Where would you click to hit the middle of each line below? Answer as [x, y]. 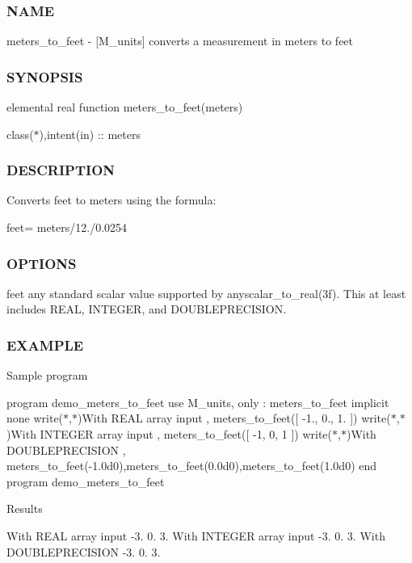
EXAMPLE [45, 345]
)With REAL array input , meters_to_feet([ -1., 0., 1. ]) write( [234, 418]
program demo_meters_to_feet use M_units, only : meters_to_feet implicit [198, 402]
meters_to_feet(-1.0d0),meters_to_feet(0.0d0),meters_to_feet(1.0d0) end [192, 466]
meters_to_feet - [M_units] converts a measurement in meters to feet [180, 41]
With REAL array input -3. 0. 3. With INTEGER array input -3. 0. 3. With [196, 536]
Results [25, 508]
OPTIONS [42, 263]
